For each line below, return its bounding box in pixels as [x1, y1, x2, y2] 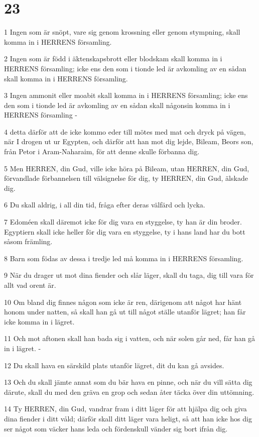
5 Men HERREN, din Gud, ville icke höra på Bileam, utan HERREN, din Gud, [4, 163, 249, 173]
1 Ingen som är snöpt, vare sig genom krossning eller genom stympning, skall [4, 27, 240, 37]
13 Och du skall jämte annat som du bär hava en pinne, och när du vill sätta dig [4, 377, 252, 387]
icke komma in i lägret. [4, 316, 75, 326]
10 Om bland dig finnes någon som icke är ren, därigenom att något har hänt [4, 296, 242, 307]
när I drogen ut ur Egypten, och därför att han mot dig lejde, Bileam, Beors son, [4, 136, 253, 147]
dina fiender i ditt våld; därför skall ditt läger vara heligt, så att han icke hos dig [4, 413, 252, 423]
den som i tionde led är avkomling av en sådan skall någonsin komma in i [4, 99, 230, 110]
